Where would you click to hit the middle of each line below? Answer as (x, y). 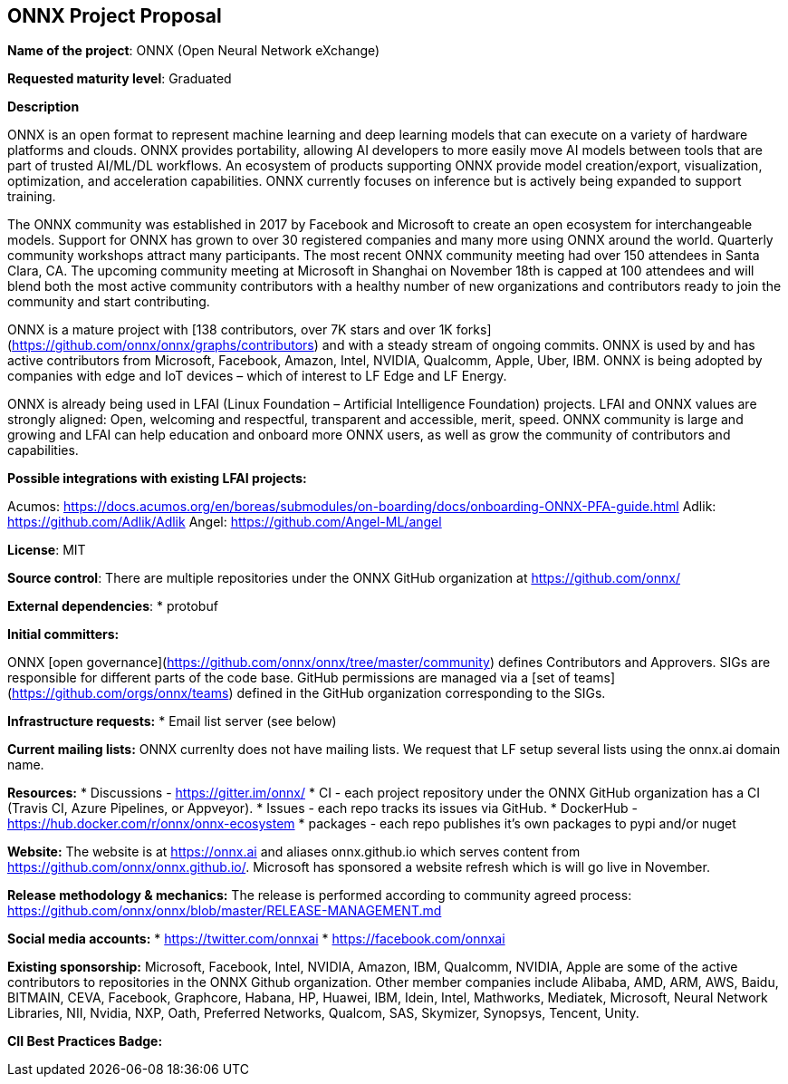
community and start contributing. (109, 302)
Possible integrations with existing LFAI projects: (157, 479)
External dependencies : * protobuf (113, 606)
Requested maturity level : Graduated (120, 79)
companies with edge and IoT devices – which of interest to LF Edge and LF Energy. (257, 376)
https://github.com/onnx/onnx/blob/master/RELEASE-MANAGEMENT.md (225, 911)
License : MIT (47, 550)
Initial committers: (63, 634)
